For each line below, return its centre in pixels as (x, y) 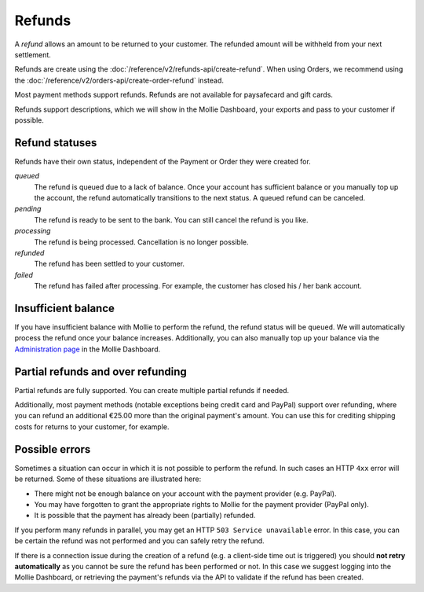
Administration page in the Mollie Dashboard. (88, 349)
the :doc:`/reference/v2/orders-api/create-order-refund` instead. (119, 80)
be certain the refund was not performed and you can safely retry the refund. (139, 541)
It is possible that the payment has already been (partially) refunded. (145, 516)
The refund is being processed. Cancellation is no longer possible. (141, 242)
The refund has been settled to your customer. (109, 264)
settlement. (33, 54)
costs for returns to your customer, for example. (92, 427)
